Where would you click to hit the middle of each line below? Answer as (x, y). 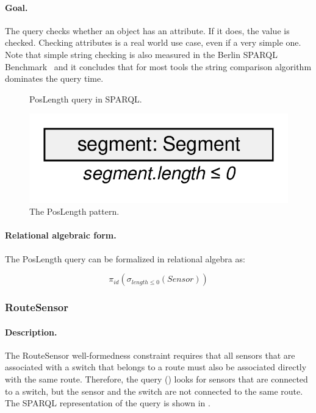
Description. (31, 332)
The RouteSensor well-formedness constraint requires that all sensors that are (150, 355)
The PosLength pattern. (74, 211)
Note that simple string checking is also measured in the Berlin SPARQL (141, 54)
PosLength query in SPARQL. (86, 99)
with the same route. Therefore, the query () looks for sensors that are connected (156, 379)
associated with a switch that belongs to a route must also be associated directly (156, 367)
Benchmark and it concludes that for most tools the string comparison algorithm (158, 66)
